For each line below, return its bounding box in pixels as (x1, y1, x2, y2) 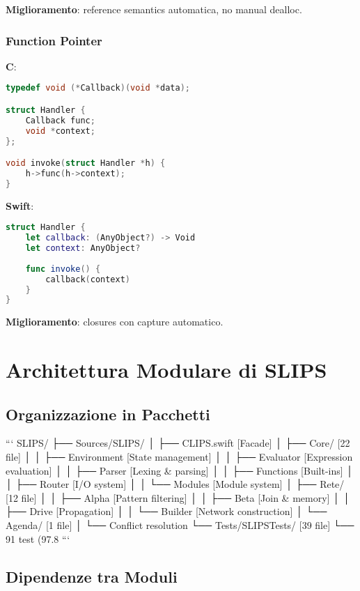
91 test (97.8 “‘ (6, 531, 70, 546)
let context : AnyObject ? (25, 243, 141, 254)
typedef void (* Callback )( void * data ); (6, 83, 190, 93)
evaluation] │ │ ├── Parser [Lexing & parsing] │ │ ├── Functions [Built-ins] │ (6, 463, 354, 477)
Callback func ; (25, 115, 95, 125)
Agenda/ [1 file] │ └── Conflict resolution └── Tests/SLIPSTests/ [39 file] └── (6, 518, 354, 532)
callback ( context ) (45, 274, 131, 284)
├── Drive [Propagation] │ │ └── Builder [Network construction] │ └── (6, 504, 327, 519)
